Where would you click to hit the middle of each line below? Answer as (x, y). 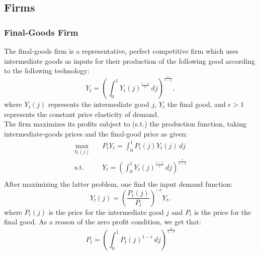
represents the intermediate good (99, 104)
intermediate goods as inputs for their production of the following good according (130, 60)
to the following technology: (47, 71)
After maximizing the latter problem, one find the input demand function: (118, 183)
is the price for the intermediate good (106, 212)
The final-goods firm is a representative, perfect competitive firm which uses (121, 51)
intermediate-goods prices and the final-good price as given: (96, 133)
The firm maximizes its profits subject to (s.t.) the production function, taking (125, 124)
